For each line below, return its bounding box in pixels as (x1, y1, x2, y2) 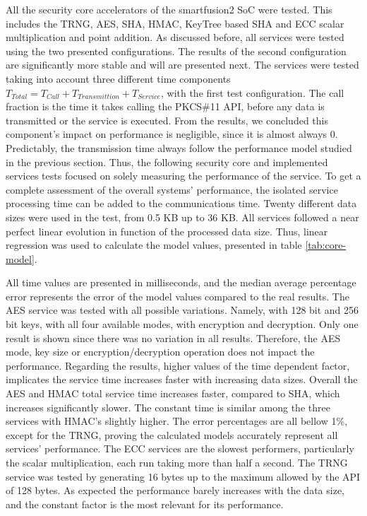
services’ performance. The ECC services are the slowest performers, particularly (6, 441, 354, 456)
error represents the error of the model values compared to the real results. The (6, 288, 349, 303)
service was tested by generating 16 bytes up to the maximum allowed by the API (6, 469, 361, 483)
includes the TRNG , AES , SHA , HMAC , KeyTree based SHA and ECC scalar (6, 16, 344, 30)
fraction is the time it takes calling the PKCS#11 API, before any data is (6, 99, 325, 114)
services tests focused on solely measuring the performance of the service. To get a (6, 168, 361, 183)
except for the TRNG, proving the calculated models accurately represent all (6, 427, 338, 442)
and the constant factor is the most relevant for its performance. (6, 496, 284, 511)
